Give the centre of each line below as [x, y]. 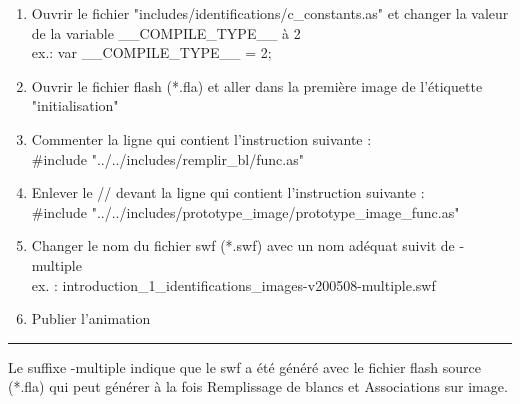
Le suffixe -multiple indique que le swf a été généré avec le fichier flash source [245, 366]
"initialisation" [75, 105]
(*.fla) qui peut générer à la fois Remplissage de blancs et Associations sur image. [258, 386]
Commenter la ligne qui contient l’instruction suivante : [201, 138]
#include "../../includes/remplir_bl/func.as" [167, 158]
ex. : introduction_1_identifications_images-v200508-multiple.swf [233, 284]
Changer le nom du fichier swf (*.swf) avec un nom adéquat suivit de [243, 245]
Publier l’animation [91, 318]
